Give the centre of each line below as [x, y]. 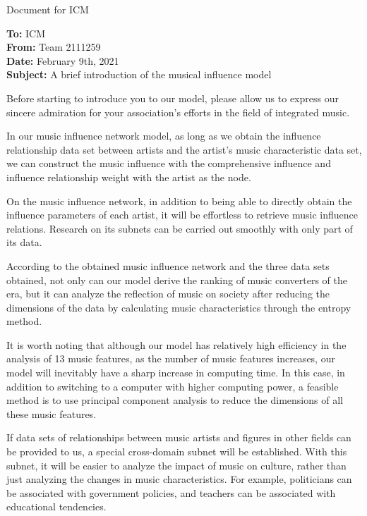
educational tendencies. [56, 506]
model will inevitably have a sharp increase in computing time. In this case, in [176, 373]
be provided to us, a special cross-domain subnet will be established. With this [177, 451]
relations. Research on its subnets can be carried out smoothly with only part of [180, 228]
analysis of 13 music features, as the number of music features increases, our [171, 358]
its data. [24, 242]
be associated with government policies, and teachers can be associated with [171, 492]
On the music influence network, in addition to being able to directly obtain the [179, 201]
